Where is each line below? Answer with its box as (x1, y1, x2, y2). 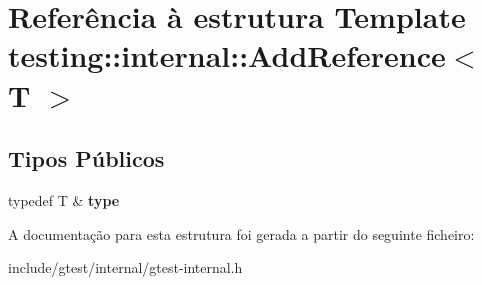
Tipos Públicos (8, 143, 165, 174)
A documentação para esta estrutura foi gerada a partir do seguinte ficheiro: (8, 223, 475, 244)
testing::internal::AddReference (8, 35, 446, 76)
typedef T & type (8, 189, 120, 210)
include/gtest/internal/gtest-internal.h (8, 257, 243, 278)
